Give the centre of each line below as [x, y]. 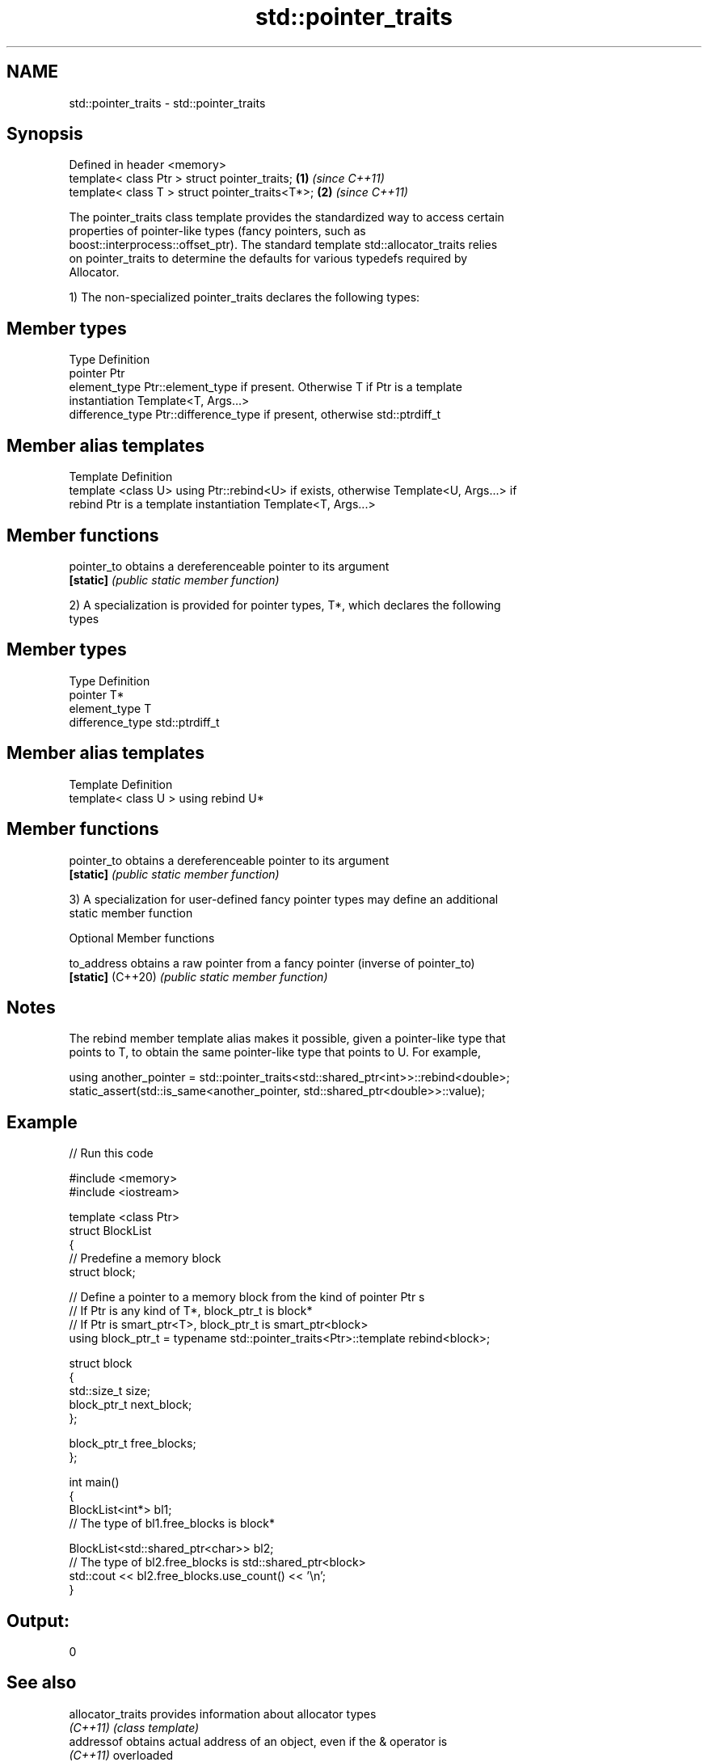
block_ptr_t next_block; [131, 1405]
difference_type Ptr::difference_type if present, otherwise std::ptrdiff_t [255, 415]
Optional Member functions [142, 938]
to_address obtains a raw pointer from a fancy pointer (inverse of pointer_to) [272, 963]
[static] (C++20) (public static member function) [198, 976]
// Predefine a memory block [145, 1258]
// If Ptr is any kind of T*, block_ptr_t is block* [191, 1311]
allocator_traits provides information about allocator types [223, 1714]
